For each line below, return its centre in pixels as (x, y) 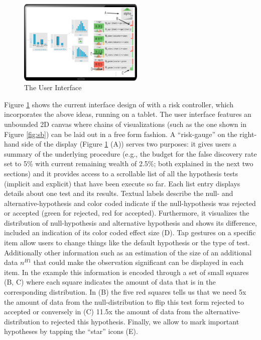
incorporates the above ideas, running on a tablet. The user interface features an (128, 114)
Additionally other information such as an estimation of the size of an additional (128, 252)
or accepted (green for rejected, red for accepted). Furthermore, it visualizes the (127, 213)
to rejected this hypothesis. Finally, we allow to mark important (141, 321)
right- (248, 134)
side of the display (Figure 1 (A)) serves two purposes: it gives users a (129, 144)
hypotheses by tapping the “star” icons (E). (71, 331)
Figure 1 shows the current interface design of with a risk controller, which (119, 104)
